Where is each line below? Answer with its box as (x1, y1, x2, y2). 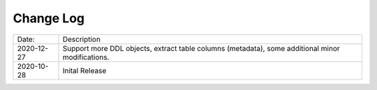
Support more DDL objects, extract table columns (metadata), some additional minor (62, 43, 340, 53)
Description (62, 34, 101, 44)
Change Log (13, 10, 85, 26)
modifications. (62, 52, 110, 62)
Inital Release (62, 66, 107, 75)
